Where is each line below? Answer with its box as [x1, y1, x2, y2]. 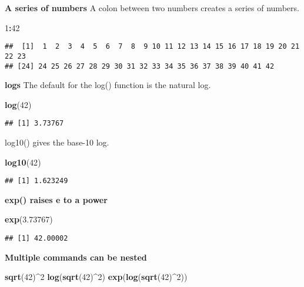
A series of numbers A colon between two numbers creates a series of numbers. [5, 2, 299, 13]
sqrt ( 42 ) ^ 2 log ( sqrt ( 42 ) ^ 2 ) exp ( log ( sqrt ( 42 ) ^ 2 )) [5, 271, 188, 283]
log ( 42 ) [5, 98, 32, 110]
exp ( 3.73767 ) [5, 213, 53, 225]
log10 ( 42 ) [5, 156, 41, 168]
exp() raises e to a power [5, 193, 108, 205]
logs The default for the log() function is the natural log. [5, 79, 211, 91]
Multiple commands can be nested [5, 251, 147, 263]
